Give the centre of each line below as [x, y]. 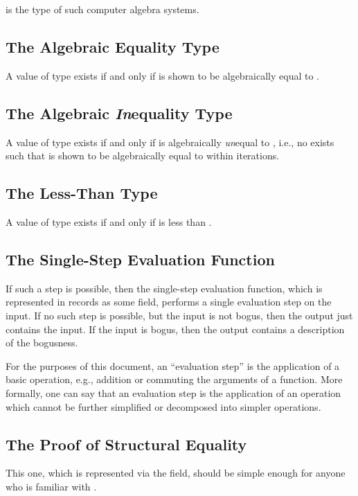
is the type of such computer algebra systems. [102, 9]
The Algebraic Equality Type [113, 46]
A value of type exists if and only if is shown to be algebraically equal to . [163, 75]
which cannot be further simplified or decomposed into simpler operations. [163, 406]
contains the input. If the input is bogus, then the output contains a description [175, 329]
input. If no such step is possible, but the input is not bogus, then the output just [179, 315]
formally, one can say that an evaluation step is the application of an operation [173, 392]
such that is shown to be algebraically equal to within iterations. [143, 156]
